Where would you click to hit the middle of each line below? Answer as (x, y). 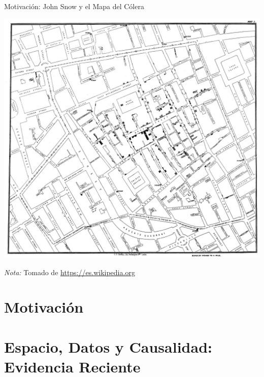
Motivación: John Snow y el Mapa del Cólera (74, 6)
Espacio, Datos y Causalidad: (108, 346)
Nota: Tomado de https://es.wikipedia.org (70, 272)
